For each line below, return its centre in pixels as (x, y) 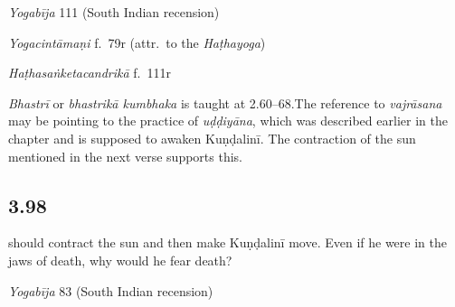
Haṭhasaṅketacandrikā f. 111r (90, 73)
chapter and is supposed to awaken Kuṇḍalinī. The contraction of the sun (212, 138)
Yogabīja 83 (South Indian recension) (111, 290)
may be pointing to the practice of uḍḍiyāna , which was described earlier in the (228, 121)
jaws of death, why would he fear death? (120, 260)
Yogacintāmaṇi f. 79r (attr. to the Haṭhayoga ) (137, 42)
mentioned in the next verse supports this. (125, 156)
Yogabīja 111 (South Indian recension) (114, 12)
